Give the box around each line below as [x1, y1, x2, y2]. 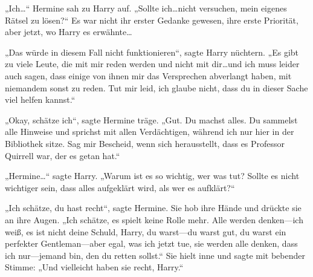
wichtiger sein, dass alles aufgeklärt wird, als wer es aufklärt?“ [5, 181, 235, 194]
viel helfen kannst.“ [5, 93, 76, 106]
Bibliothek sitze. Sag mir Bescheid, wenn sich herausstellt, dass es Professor [5, 137, 285, 149]
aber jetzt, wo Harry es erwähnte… [5, 25, 132, 38]
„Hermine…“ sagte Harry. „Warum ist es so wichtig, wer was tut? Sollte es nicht [5, 169, 300, 182]
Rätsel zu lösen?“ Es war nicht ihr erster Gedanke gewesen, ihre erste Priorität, [5, 13, 298, 26]
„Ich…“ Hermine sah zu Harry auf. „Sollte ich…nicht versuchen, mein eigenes [5, 2, 287, 14]
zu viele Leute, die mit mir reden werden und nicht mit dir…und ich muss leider [5, 57, 300, 70]
